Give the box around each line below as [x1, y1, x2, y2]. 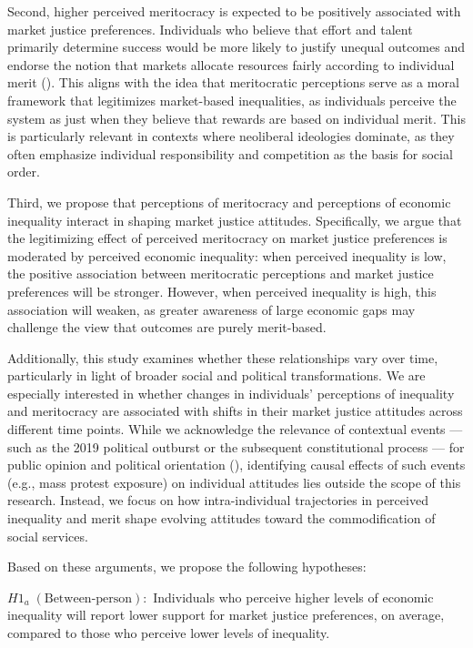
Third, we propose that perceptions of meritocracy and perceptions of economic [7, 192, 451, 211]
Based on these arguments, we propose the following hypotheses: [7, 557, 367, 576]
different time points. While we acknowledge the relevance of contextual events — [7, 420, 463, 439]
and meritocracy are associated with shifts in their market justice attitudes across [7, 401, 463, 420]
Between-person [44, 592, 133, 605]
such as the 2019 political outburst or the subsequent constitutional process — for [7, 437, 465, 456]
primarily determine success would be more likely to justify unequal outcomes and [7, 37, 465, 56]
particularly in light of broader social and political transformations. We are [7, 366, 426, 385]
